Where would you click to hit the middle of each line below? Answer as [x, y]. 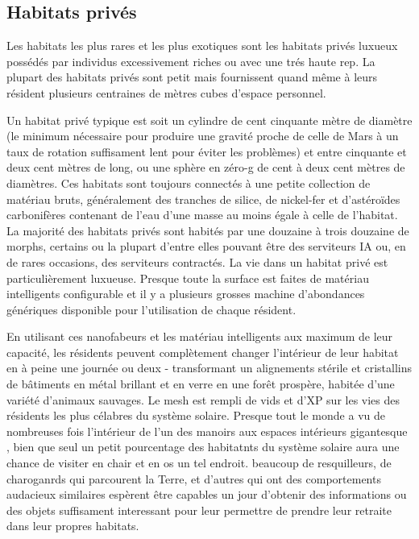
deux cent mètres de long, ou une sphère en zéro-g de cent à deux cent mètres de [206, 167]
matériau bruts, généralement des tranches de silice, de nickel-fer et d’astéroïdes [203, 199]
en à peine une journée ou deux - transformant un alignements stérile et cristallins [209, 368]
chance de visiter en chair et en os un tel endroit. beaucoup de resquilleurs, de [199, 463]
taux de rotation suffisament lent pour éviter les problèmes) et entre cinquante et [207, 151]
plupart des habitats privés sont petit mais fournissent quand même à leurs [192, 77]
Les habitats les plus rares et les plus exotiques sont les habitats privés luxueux [202, 46]
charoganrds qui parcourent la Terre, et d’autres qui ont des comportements [194, 478]
